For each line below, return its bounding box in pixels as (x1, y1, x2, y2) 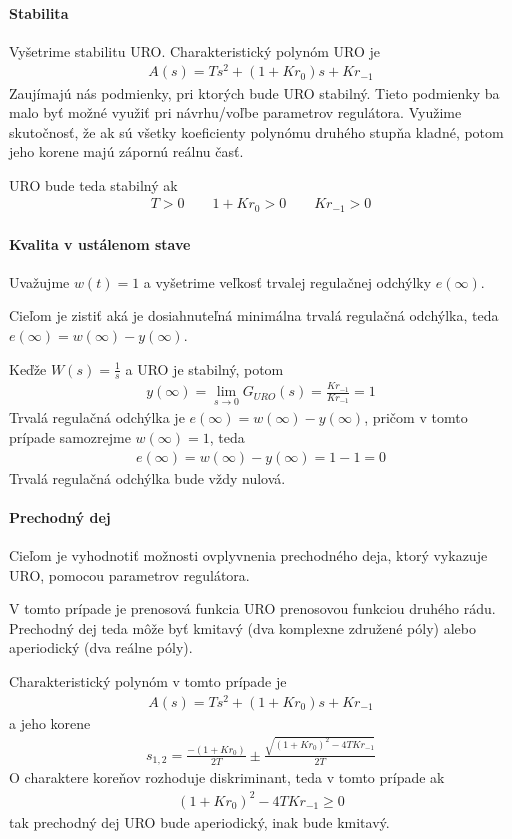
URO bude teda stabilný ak (9, 174, 178, 195)
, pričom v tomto (364, 407, 468, 428)
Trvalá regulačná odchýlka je (9, 407, 185, 428)
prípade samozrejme (9, 426, 131, 447)
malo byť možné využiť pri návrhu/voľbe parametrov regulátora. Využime (9, 102, 462, 123)
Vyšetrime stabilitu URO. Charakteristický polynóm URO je (9, 40, 380, 61)
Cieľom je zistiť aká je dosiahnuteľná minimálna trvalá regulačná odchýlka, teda (9, 305, 499, 326)
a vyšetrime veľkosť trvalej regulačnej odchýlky (143, 271, 432, 292)
